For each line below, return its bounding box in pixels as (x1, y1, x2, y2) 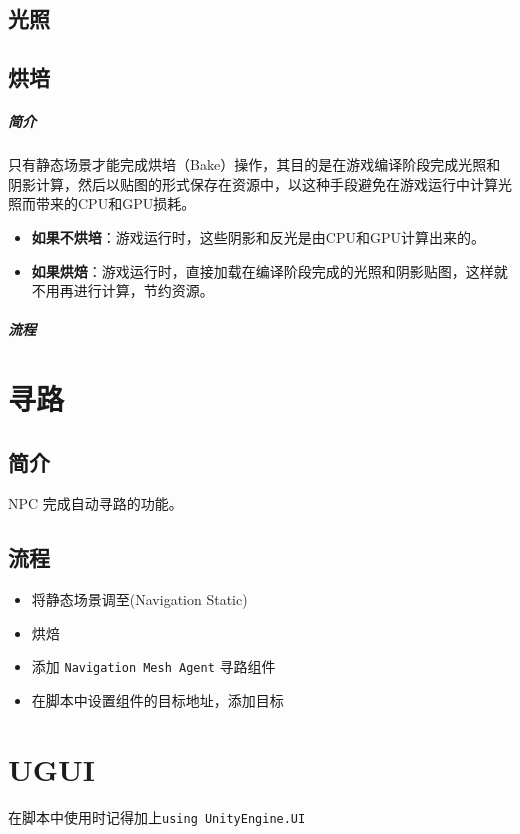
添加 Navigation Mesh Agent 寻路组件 (31, 656, 276, 677)
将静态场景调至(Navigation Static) (31, 589, 248, 610)
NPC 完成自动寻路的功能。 (8, 493, 183, 514)
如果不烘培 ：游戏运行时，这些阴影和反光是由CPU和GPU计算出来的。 (31, 226, 485, 247)
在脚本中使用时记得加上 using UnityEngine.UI (8, 806, 306, 827)
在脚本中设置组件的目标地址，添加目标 (31, 690, 284, 711)
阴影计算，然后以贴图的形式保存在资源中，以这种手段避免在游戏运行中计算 (8, 173, 498, 194)
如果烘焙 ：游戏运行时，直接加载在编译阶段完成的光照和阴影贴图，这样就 (31, 260, 508, 281)
